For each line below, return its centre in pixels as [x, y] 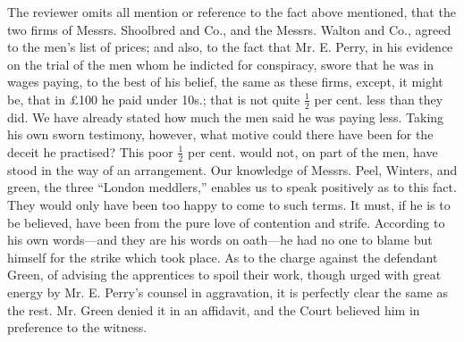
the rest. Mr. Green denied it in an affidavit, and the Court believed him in [214, 309]
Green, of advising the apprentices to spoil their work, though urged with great [224, 275]
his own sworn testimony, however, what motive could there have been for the [220, 134]
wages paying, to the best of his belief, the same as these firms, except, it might [225, 82]
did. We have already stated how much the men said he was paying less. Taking [226, 117]
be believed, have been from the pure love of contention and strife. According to [226, 222]
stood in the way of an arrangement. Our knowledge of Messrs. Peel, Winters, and [232, 169]
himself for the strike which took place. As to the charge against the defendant [223, 257]
